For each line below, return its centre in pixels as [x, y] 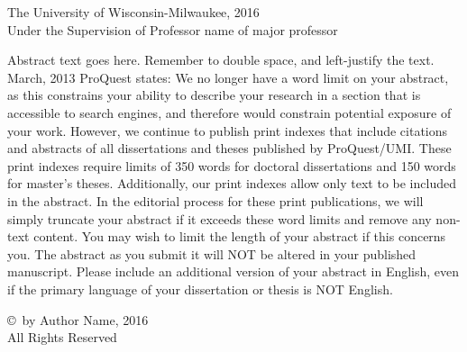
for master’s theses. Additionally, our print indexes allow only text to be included [232, 183]
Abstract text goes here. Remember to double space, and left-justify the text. [221, 60]
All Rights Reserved [62, 337]
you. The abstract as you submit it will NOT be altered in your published [212, 253]
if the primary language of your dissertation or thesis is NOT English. [200, 289]
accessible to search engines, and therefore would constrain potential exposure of [229, 112]
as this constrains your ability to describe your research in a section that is [214, 95]
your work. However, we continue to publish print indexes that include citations [228, 130]
